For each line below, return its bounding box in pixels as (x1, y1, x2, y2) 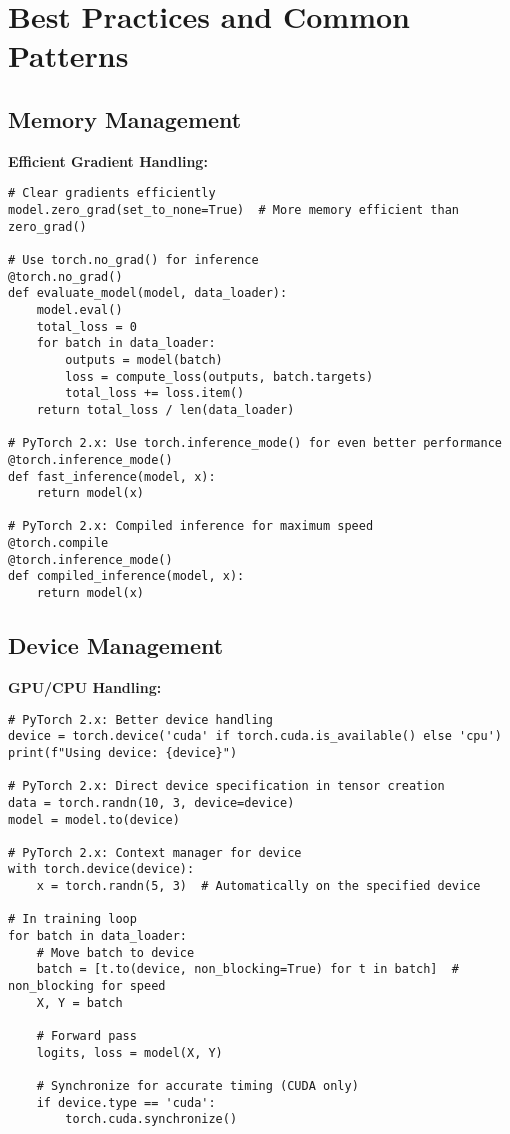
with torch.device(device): (8, 862, 195, 877)
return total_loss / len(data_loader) (36, 402, 295, 417)
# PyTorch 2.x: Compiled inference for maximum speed (8, 519, 374, 534)
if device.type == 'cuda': (36, 1095, 216, 1110)
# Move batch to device (36, 945, 195, 960)
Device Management (8, 630, 224, 661)
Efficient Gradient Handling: (8, 150, 208, 171)
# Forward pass (36, 1029, 137, 1044)
